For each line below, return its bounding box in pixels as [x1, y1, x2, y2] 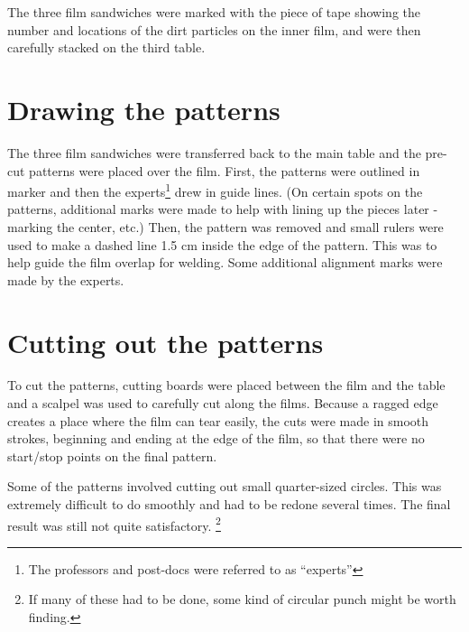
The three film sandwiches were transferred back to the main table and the [7, 143, 421, 162]
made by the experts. [7, 270, 124, 289]
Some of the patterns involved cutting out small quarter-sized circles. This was [7, 477, 442, 496]
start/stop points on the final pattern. [7, 446, 217, 465]
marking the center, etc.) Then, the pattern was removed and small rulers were [7, 217, 444, 236]
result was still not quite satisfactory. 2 [7, 513, 221, 534]
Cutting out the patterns [7, 323, 324, 360]
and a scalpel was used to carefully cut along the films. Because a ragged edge [7, 394, 438, 413]
